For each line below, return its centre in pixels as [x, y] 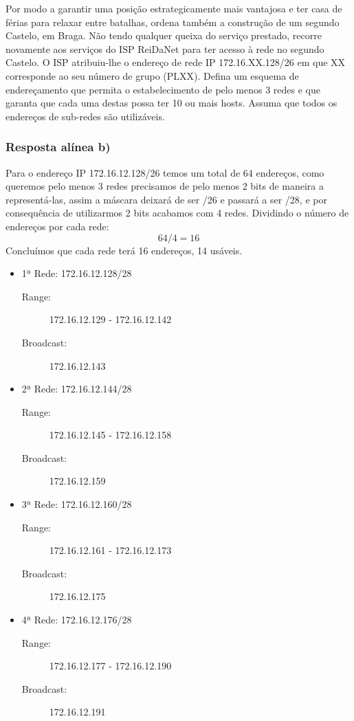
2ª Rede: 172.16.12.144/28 [77, 389]
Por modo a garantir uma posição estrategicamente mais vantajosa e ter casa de [174, 8]
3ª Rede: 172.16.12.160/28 [77, 504]
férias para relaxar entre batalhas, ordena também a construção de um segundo [173, 22]
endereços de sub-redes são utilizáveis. [85, 116]
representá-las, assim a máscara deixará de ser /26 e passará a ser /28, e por [166, 199]
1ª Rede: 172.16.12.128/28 [77, 273]
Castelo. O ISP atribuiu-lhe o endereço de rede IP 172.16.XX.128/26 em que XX [176, 62]
